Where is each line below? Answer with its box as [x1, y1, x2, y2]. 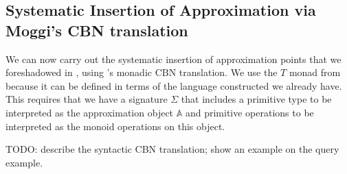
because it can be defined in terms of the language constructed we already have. [5, 78, 342, 92]
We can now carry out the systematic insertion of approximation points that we [5, 51, 342, 66]
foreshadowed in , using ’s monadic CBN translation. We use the [5, 65, 278, 79]
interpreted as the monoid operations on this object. [5, 119, 225, 133]
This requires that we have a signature [5, 92, 168, 106]
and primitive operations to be [185, 105, 314, 119]
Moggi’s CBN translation [5, 19, 188, 40]
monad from [289, 65, 341, 79]
